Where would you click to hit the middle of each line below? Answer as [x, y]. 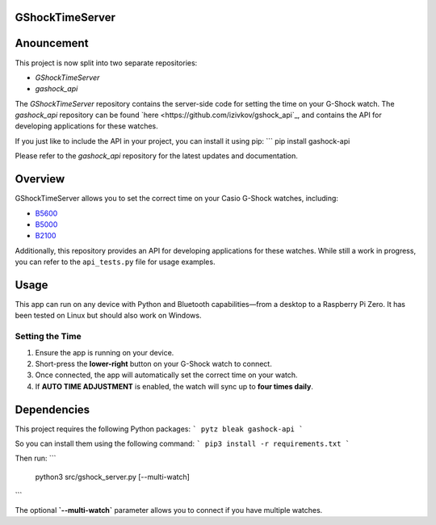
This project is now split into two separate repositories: [106, 63]
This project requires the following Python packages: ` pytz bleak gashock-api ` [159, 429]
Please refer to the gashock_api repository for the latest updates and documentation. [157, 156]
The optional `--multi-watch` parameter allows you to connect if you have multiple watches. [169, 510]
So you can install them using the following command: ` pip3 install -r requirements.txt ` [182, 443]
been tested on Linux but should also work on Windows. [108, 316]
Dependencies [52, 409]
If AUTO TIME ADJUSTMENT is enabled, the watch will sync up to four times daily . [174, 386]
